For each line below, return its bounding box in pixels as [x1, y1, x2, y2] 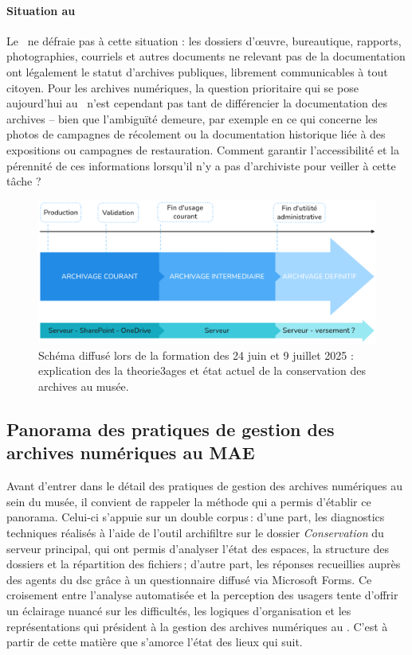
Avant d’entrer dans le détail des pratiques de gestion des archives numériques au [6, 478, 402, 494]
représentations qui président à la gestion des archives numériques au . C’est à [6, 618, 388, 634]
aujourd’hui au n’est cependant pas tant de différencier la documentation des [6, 95, 387, 111]
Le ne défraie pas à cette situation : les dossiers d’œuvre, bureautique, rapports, [6, 32, 402, 49]
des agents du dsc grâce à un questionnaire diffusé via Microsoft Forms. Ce [6, 571, 372, 587]
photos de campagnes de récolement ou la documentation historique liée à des [6, 126, 386, 142]
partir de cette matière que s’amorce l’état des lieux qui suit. [6, 634, 303, 650]
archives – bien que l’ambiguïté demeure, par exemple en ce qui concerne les [6, 110, 378, 127]
